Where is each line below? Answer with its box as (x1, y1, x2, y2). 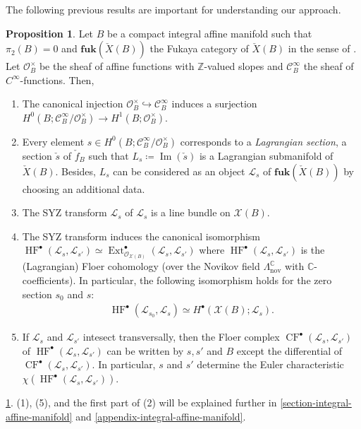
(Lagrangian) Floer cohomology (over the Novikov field (22, 259, 260, 274)
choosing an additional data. (22, 181, 145, 196)
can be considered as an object (113, 163, 245, 178)
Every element (22, 134, 85, 148)
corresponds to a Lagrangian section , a (180, 134, 347, 148)
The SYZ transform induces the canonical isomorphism (22, 228, 260, 243)
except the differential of (236, 343, 343, 358)
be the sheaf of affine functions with (39, 59, 195, 74)
